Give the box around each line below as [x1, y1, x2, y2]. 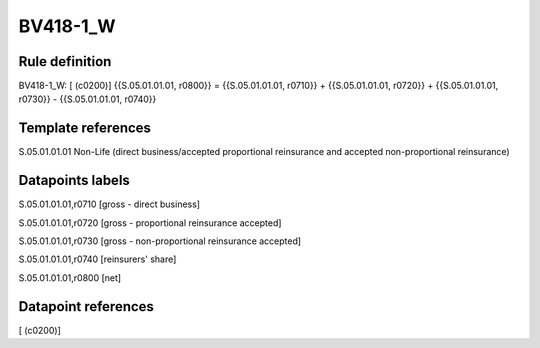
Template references [18, 120, 152, 137]
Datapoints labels [18, 172, 130, 189]
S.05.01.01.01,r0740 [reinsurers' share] [18, 253, 177, 265]
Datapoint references [18, 298, 155, 315]
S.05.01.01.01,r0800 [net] [18, 271, 122, 284]
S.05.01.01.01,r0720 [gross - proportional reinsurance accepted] [18, 216, 282, 229]
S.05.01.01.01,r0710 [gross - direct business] [18, 198, 200, 210]
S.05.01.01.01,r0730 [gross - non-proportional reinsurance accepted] [18, 235, 302, 247]
